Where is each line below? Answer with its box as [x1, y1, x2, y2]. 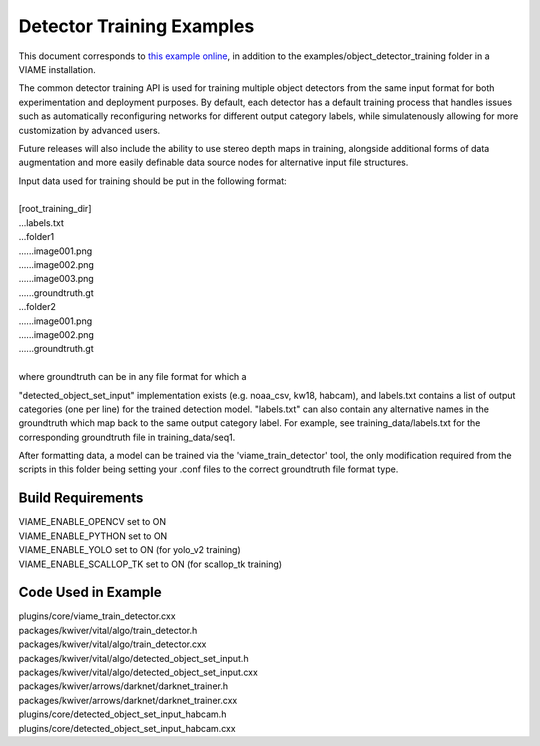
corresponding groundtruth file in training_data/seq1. [18, 431, 236, 443]
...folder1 [18, 231, 55, 243]
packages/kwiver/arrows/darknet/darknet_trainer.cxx [18, 694, 238, 706]
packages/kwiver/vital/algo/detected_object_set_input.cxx [18, 666, 259, 679]
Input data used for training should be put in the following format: [18, 175, 287, 187]
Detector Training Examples [18, 15, 255, 37]
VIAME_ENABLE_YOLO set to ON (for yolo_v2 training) [18, 544, 242, 556]
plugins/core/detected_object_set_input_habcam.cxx [18, 722, 236, 734]
